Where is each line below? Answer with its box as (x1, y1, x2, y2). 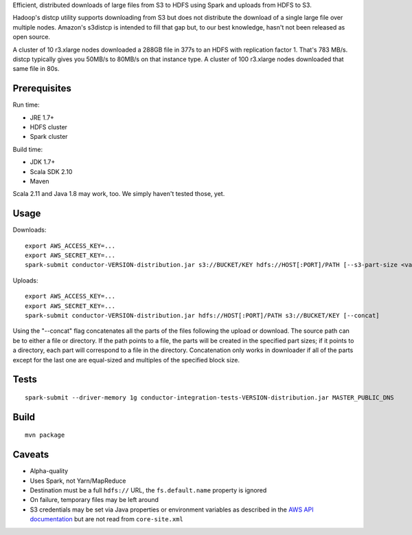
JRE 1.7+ (30, 113, 55, 122)
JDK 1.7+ (30, 158, 56, 166)
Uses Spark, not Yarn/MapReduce (30, 477, 126, 485)
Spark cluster (30, 133, 68, 141)
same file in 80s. (12, 65, 60, 73)
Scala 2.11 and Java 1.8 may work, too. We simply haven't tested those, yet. (12, 190, 225, 198)
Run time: (12, 100, 40, 109)
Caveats (12, 449, 49, 461)
